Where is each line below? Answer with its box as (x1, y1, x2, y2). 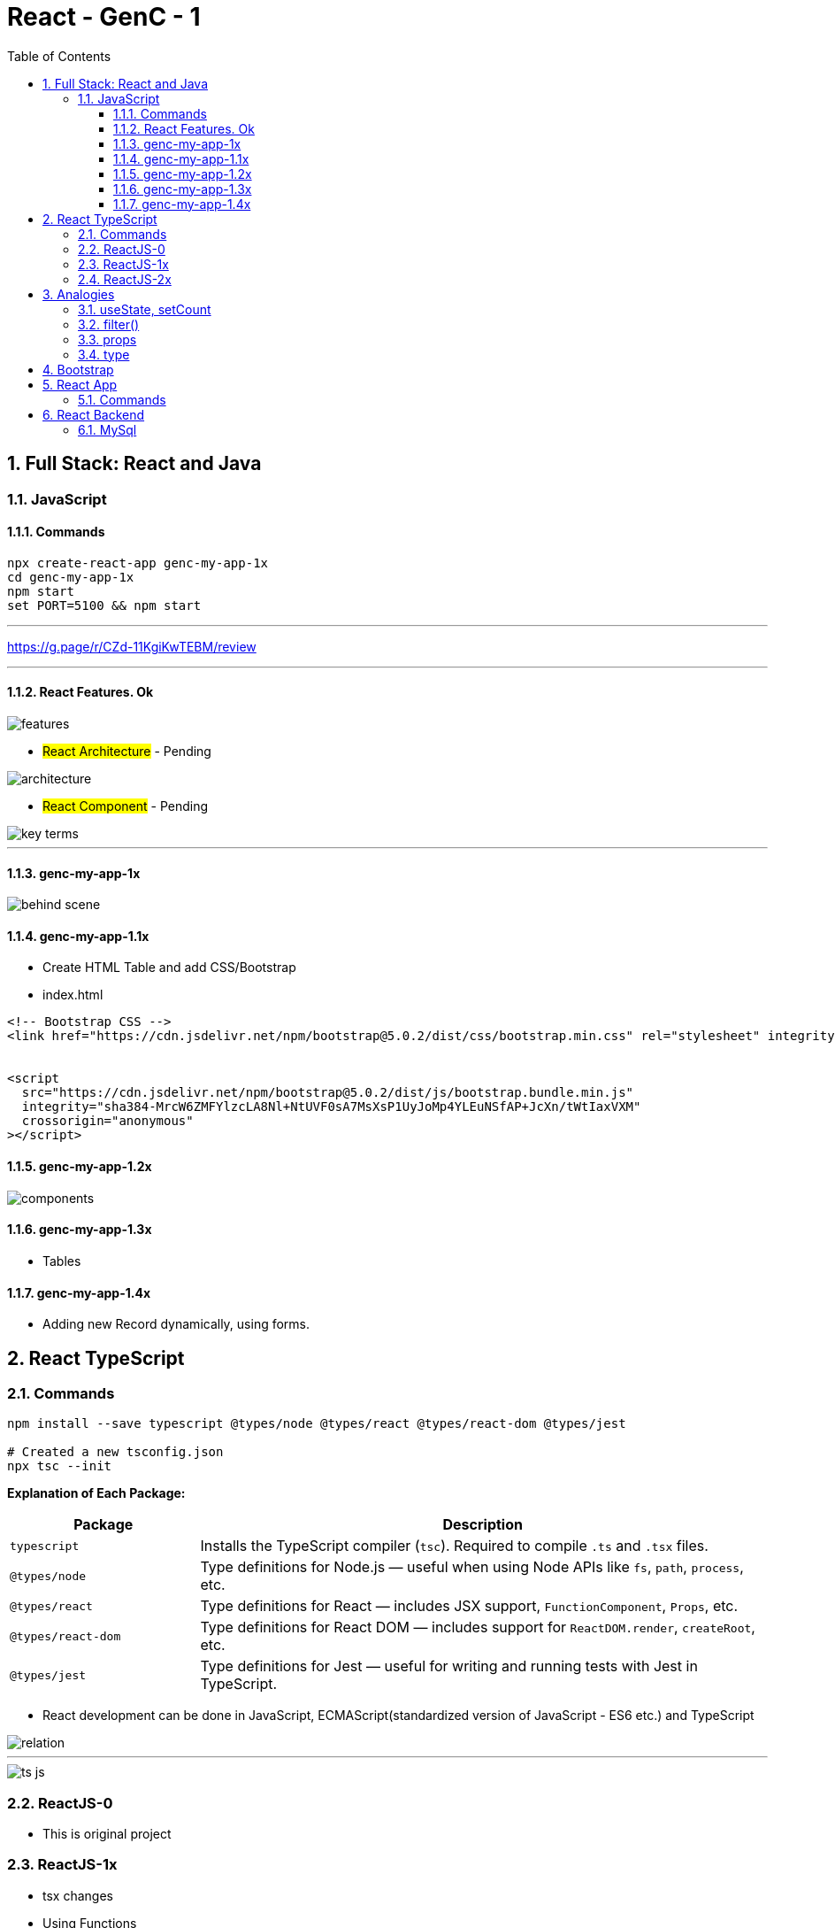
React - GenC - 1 (7, 2, 201, 32)
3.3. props (78, 331, 137, 347)
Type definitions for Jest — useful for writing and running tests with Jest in (200, 1657, 698, 1676)
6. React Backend (42, 406, 145, 422)
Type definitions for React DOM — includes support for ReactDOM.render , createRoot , (200, 1618, 755, 1637)
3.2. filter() (78, 316, 140, 332)
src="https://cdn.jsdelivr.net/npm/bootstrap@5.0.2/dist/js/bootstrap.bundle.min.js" (21, 1085, 634, 1100)
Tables (42, 1253, 81, 1269)
